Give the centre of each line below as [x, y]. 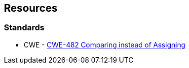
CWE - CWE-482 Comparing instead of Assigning [105, 45]
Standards [24, 28]
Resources [31, 8]
